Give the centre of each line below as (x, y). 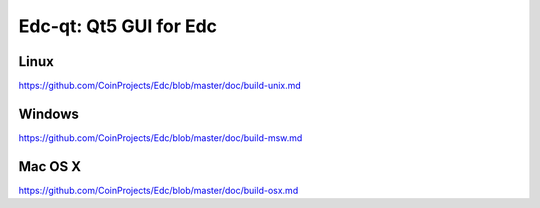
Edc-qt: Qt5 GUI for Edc (118, 26)
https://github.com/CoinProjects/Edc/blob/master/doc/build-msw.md (160, 137)
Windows (48, 113)
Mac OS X (50, 166)
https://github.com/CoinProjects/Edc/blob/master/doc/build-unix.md (160, 86)
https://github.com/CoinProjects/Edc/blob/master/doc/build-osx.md (158, 190)
